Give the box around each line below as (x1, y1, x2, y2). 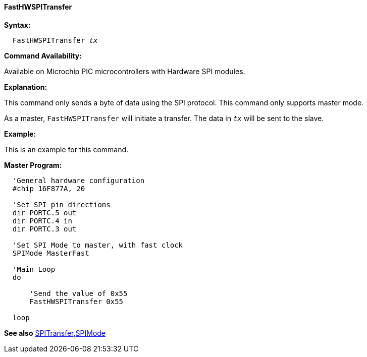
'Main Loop (12, 265, 56, 273)
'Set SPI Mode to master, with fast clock (12, 241, 183, 249)
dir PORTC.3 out (12, 224, 77, 233)
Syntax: (4, 20, 31, 29)
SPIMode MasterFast (12, 249, 89, 257)
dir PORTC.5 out (12, 208, 77, 217)
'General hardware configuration (12, 176, 145, 185)
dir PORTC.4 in (12, 216, 72, 225)
